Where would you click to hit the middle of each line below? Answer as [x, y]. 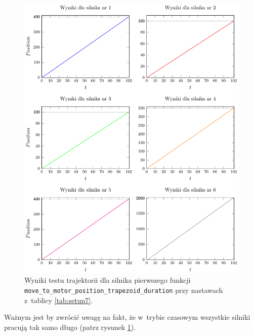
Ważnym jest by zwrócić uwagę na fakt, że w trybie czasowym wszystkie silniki [127, 317]
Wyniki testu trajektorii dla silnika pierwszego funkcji [108, 280]
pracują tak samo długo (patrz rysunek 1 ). [70, 327]
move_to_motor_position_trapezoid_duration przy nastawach [124, 290]
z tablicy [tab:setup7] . [59, 300]
